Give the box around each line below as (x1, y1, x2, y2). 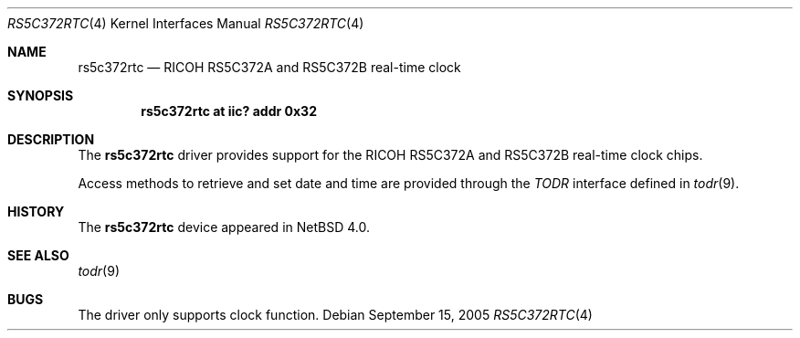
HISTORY (7, 204, 65, 219)
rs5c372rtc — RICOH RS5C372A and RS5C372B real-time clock (78, 59, 461, 75)
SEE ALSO (7, 248, 69, 263)
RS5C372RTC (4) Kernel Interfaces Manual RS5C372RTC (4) (7, 16, 364, 31)
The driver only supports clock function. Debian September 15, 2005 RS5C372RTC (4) (78, 307, 593, 322)
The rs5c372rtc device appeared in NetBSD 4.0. (78, 219, 370, 235)
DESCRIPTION (7, 132, 95, 147)
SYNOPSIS (7, 88, 74, 103)
